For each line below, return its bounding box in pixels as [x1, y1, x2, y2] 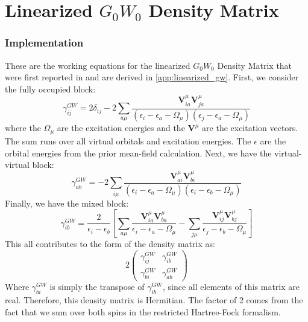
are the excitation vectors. [202, 121, 298, 134]
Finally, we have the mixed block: [5, 196, 129, 209]
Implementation [5, 35, 84, 50]
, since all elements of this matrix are [162, 280, 300, 293]
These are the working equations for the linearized [5, 59, 190, 71]
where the [5, 121, 41, 134]
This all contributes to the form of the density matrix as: [5, 237, 215, 250]
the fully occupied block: [5, 82, 96, 95]
